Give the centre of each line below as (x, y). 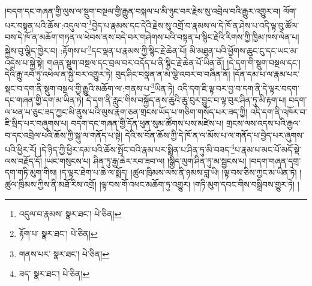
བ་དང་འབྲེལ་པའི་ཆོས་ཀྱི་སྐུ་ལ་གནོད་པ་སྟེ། (64, 135)
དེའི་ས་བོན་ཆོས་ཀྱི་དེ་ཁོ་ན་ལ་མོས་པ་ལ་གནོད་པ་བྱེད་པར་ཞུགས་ (214, 135)
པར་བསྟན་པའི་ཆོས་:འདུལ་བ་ (47, 25)
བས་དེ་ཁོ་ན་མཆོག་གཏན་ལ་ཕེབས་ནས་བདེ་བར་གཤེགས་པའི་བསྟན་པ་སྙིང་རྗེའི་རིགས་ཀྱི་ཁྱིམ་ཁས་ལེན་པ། (152, 36)
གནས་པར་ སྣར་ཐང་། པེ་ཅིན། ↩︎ (64, 253)
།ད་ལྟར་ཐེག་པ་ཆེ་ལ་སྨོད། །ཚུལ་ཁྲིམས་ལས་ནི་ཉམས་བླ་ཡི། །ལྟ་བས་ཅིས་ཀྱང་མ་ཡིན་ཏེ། (178, 172)
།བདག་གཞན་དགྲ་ (275, 160)
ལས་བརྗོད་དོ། (24, 160)
